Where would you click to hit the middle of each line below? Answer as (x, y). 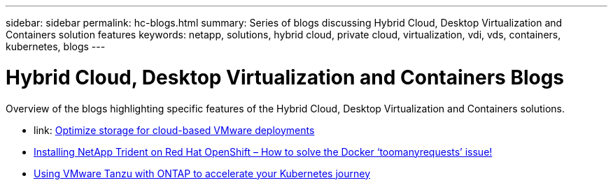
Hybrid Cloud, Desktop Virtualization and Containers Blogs (285, 77)
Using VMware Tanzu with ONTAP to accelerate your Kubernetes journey (202, 173)
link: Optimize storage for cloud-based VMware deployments (174, 130)
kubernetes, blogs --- (56, 46)
